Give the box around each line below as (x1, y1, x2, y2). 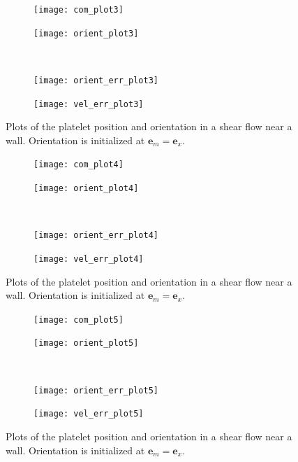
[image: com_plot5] (33, 314, 124, 325)
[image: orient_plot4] (33, 183, 139, 194)
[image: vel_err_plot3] (33, 99, 144, 109)
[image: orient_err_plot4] (33, 230, 158, 241)
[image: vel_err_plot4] (33, 253, 144, 264)
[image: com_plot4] (33, 160, 124, 170)
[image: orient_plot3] (33, 28, 139, 38)
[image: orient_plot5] (33, 338, 139, 349)
